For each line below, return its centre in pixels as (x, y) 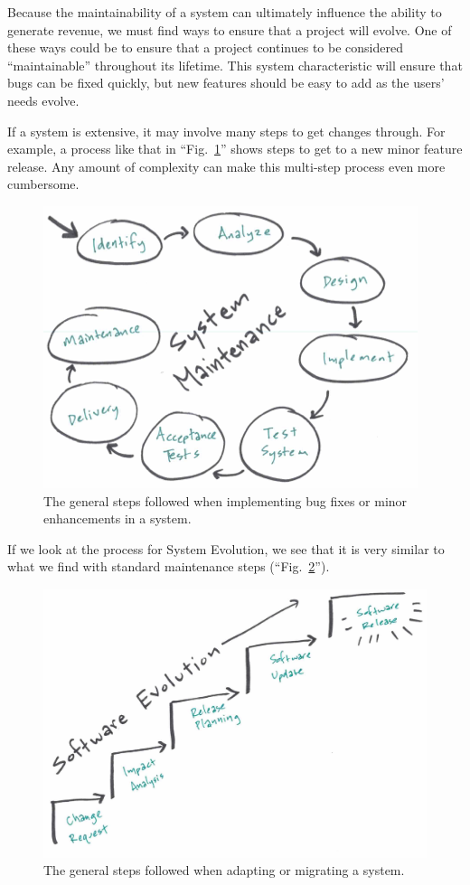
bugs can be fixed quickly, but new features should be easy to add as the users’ (226, 83)
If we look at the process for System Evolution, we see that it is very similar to (226, 548)
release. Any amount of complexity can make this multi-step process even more (226, 166)
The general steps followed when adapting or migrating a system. (224, 870)
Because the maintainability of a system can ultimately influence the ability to (225, 12)
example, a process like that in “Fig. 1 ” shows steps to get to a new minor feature (235, 149)
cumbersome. (43, 184)
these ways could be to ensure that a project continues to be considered (205, 47)
